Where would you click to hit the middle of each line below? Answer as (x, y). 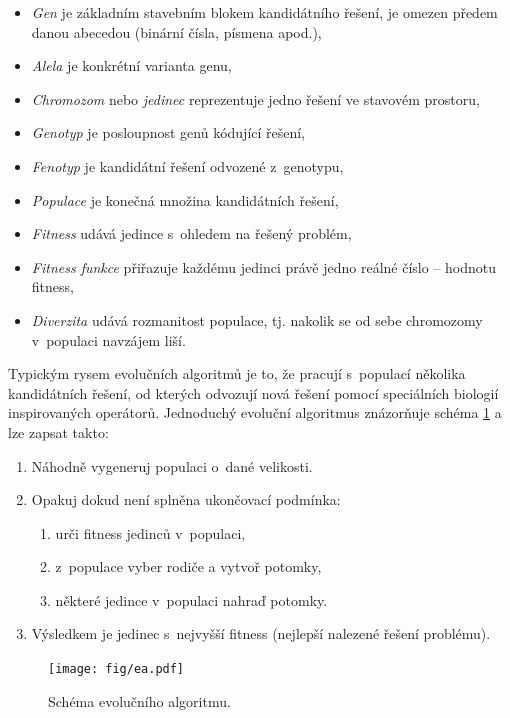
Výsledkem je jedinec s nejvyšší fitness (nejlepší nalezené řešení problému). (261, 633)
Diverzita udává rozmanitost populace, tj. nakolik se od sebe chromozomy (257, 319)
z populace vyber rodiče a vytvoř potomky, (188, 566)
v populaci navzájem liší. (108, 339)
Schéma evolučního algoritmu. (139, 700)
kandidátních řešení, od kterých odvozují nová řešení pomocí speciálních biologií (253, 392)
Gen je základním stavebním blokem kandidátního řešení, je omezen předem (264, 12)
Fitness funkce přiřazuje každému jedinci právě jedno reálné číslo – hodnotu (264, 266)
